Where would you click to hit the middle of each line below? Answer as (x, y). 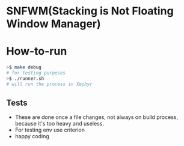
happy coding (32, 136)
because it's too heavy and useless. (59, 124)
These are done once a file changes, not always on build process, (97, 117)
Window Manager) (54, 24)
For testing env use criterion (50, 130)
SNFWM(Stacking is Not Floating (90, 11)
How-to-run (37, 51)
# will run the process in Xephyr (50, 84)
